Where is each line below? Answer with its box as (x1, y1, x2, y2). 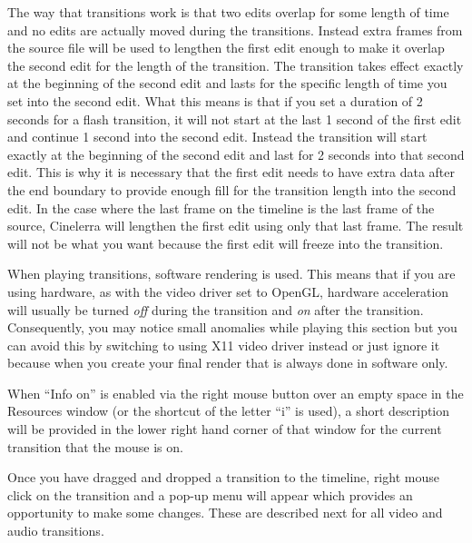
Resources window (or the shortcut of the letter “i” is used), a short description (7, 401, 450, 420)
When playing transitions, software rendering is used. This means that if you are (7, 264, 456, 283)
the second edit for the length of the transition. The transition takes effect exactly (7, 55, 464, 74)
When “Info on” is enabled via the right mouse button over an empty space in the (7, 383, 464, 402)
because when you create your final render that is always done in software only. (7, 353, 448, 372)
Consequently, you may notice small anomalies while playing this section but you (7, 318, 457, 337)
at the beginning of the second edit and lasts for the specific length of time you (7, 74, 447, 93)
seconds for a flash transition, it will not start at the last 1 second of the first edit (7, 109, 462, 128)
